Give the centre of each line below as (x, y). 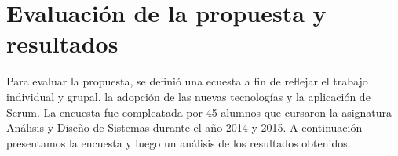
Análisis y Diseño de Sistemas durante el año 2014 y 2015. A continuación (184, 127)
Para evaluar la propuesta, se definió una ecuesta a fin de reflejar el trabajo (187, 81)
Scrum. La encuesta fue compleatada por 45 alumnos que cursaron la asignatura (199, 112)
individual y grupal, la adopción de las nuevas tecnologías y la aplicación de (188, 96)
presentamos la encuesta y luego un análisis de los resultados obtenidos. (179, 142)
